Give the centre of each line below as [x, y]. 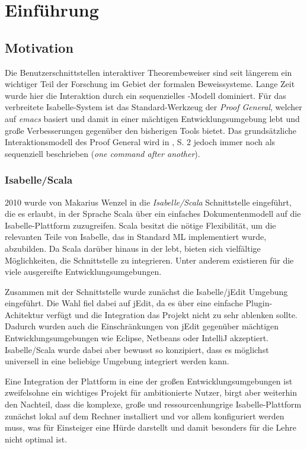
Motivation [39, 47]
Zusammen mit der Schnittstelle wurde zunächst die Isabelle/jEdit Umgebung [146, 291]
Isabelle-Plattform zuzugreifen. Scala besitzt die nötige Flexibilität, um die [140, 225]
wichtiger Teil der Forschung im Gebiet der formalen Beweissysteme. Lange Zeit [150, 84]
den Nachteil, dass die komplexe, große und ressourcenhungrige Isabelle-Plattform [153, 404]
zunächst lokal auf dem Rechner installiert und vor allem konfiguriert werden [145, 416]
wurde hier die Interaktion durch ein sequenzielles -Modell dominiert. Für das [145, 95]
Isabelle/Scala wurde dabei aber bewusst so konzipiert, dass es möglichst [137, 349]
